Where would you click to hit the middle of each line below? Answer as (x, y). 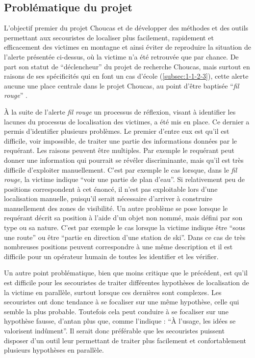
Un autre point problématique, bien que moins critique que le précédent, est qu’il (126, 273)
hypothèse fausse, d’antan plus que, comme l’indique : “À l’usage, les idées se (120, 321)
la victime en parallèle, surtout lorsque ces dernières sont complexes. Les (113, 292)
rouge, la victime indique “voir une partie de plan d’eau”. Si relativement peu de (125, 179)
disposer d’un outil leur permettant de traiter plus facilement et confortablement (125, 340)
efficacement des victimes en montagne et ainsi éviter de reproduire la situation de (128, 47)
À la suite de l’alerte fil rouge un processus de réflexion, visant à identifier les (120, 111)
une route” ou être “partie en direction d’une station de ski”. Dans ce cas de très (125, 237)
